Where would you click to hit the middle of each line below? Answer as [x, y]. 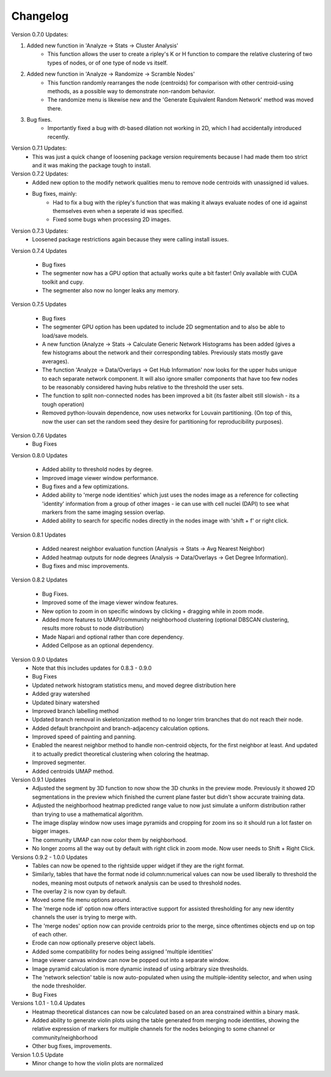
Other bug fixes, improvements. [72, 1046]
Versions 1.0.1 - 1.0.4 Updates [48, 1003]
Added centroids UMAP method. [73, 771]
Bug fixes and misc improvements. [86, 566]
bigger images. [51, 831]
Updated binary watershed [66, 702]
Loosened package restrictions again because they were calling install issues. [131, 239]
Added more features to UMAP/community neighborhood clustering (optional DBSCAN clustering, [165, 620]
